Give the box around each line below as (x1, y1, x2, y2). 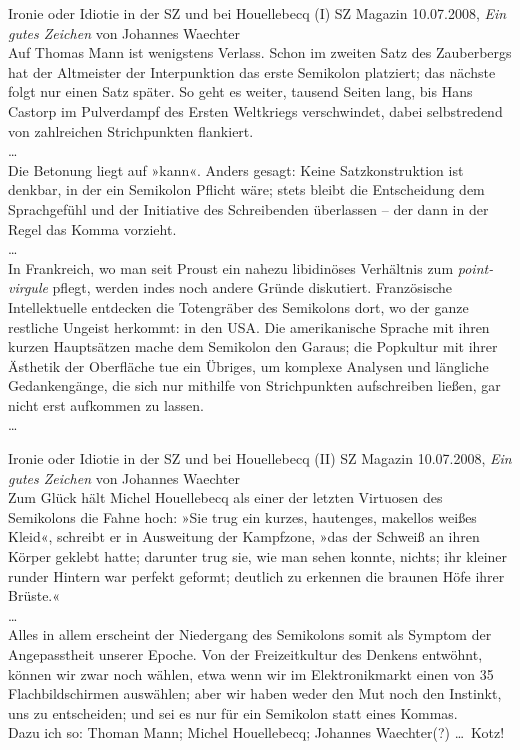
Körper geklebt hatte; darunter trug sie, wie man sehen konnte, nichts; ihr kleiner (8, 546, 508, 567)
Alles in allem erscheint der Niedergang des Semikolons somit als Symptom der (8, 624, 492, 645)
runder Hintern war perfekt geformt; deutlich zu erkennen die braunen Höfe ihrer (8, 565, 505, 586)
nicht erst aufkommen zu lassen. (8, 394, 204, 415)
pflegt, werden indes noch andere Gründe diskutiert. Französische (52, 277, 453, 298)
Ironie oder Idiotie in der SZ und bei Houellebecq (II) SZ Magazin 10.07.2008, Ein (8, 448, 512, 469)
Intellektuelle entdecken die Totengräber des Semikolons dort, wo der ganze (8, 296, 469, 317)
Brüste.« (8, 585, 61, 606)
